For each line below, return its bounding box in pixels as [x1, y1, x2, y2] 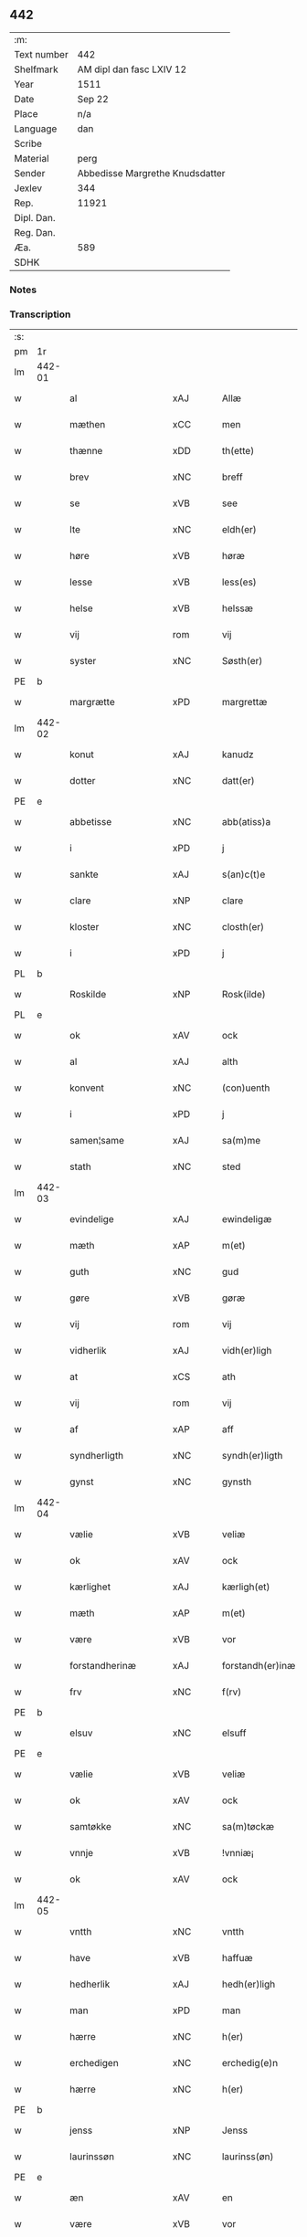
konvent [69, 1082, 105, 1094]
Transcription [9, 308, 71, 321]
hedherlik [69, 1978, 111, 1990]
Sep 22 [77, 92, 110, 105]
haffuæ [221, 1952, 253, 1965]
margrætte [69, 696, 116, 709]
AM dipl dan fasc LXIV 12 [77, 63, 187, 76]
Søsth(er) [221, 655, 263, 668]
